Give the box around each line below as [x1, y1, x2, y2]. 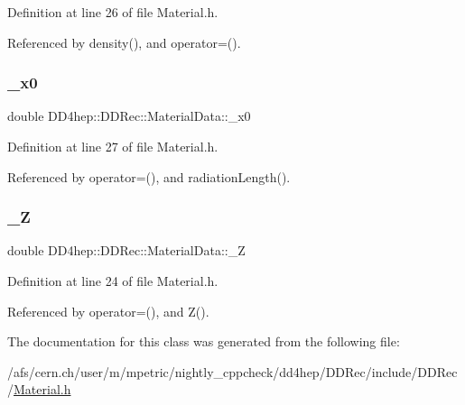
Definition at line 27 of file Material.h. [7, 137, 219, 155]
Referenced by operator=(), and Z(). [7, 301, 209, 320]
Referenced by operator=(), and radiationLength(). [7, 167, 291, 186]
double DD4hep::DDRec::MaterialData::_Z [7, 241, 246, 260]
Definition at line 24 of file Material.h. [7, 272, 219, 290]
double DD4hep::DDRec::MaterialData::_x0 [7, 106, 251, 125]
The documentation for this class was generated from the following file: [7, 332, 400, 351]
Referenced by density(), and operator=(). [7, 32, 241, 51]
